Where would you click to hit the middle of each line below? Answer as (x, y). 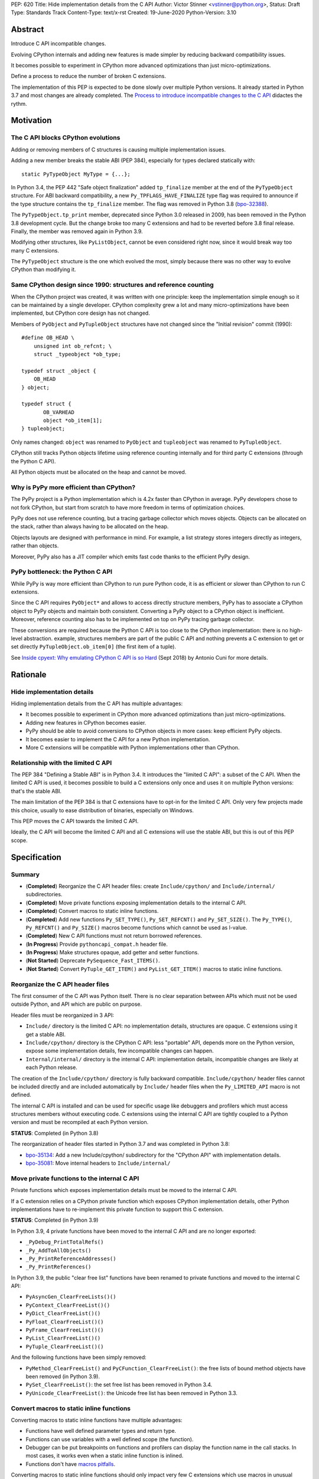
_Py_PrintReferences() (58, 1267)
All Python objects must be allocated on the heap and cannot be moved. (99, 472)
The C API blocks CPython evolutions (66, 138)
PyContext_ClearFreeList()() (68, 1305)
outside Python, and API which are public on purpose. (76, 1004)
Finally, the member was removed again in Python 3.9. (77, 231)
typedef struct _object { (59, 371)
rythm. (19, 104)
